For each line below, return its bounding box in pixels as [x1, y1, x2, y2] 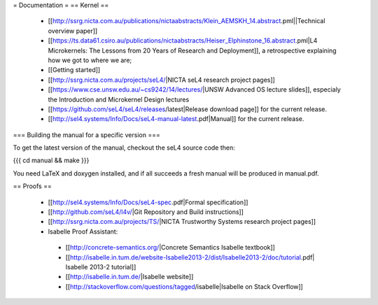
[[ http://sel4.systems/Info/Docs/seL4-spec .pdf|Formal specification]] [48, 198, 248, 206]
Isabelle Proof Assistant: [48, 227, 118, 236]
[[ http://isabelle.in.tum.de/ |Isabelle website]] [65, 273, 194, 281]
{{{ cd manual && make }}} [13, 156, 90, 164]
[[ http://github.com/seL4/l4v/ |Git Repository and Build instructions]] [48, 208, 244, 216]
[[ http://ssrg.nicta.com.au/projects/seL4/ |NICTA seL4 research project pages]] [48, 76, 276, 84]
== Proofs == [13, 182, 52, 190]
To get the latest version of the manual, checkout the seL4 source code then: [13, 143, 236, 152]
